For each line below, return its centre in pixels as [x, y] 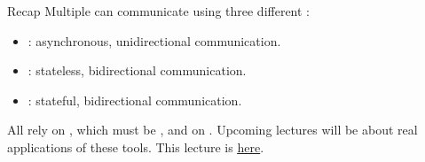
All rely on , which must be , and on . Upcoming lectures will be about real [212, 130]
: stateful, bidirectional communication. [135, 100]
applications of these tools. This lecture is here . [136, 147]
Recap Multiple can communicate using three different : [159, 11]
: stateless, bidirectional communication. [137, 70]
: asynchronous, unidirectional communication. [154, 40]
